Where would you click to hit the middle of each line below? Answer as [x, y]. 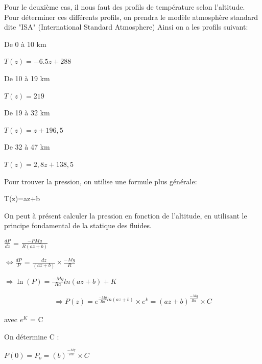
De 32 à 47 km [27, 147]
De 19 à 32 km [27, 113]
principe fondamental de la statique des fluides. [78, 225]
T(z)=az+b [22, 198]
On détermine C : [32, 336]
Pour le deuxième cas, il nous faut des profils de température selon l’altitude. [125, 7]
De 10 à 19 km [27, 78]
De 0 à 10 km [25, 44]
